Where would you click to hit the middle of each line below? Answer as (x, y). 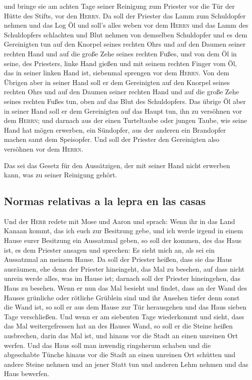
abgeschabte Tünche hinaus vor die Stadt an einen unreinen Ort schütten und (120, 354)
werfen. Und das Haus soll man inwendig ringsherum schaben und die (107, 345)
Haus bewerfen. (27, 373)
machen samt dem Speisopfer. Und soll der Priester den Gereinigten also (112, 139)
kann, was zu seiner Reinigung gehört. (60, 175)
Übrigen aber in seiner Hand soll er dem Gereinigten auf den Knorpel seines (117, 82)
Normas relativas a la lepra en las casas (105, 201)
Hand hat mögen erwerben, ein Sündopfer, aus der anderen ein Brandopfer (115, 130)
